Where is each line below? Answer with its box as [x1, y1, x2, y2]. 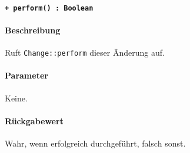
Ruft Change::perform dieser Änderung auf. [5, 46, 165, 59]
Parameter [5, 69, 48, 81]
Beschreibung [5, 23, 61, 36]
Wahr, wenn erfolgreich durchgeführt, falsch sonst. [5, 137, 186, 149]
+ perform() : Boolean [5, 4, 94, 12]
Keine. [5, 91, 28, 104]
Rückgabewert [5, 114, 64, 127]
